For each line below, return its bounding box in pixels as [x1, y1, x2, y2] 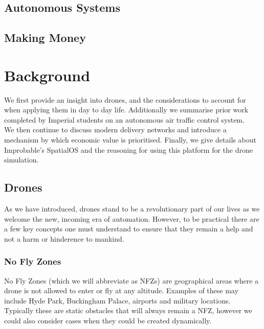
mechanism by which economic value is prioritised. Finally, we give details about [4, 134, 256, 145]
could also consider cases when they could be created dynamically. [4, 315, 212, 326]
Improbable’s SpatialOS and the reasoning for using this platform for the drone [4, 144, 253, 155]
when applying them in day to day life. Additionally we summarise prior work [4, 104, 249, 115]
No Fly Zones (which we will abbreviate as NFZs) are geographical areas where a [4, 275, 259, 286]
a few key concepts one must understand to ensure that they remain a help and [4, 223, 253, 234]
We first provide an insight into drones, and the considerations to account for [4, 94, 246, 105]
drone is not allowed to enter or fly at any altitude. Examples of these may [4, 285, 238, 296]
